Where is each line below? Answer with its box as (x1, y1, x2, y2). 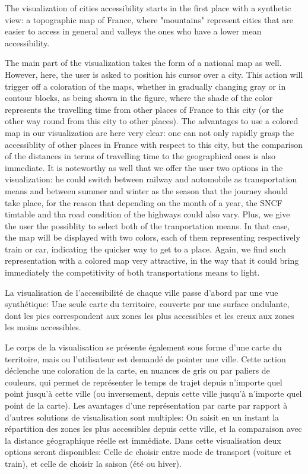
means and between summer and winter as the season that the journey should (5, 184, 288, 197)
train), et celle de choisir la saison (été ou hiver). (5, 457, 182, 469)
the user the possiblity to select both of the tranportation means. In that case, (5, 219, 290, 232)
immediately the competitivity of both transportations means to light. (5, 266, 260, 279)
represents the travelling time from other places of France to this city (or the (5, 103, 284, 115)
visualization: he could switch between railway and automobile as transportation (5, 173, 297, 185)
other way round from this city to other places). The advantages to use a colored (5, 115, 299, 127)
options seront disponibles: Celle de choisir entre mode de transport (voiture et (5, 445, 291, 458)
